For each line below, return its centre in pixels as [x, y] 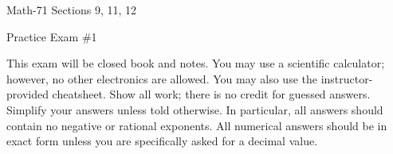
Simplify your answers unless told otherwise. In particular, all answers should [195, 109]
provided [28, 94]
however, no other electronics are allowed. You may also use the [162, 78]
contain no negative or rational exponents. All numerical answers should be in [197, 125]
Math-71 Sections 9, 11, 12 [72, 10]
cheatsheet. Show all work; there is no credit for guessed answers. [211, 94]
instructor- [347, 78]
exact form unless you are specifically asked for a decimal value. [162, 141]
